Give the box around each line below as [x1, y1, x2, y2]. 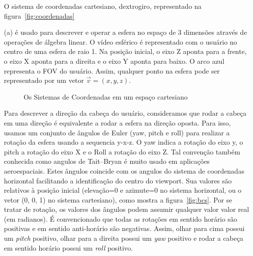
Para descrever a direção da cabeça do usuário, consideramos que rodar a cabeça [4, 108, 247, 118]
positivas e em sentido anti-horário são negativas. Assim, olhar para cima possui [4, 223, 245, 233]
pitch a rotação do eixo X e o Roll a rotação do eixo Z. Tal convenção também [4, 146, 240, 156]
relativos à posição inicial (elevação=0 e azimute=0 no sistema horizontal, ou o [4, 185, 242, 195]
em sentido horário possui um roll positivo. [4, 242, 133, 253]
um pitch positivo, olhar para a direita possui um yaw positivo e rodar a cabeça [4, 233, 244, 243]
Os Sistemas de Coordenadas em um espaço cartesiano [24, 91, 188, 102]
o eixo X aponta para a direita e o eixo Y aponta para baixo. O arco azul [4, 55, 225, 66]
